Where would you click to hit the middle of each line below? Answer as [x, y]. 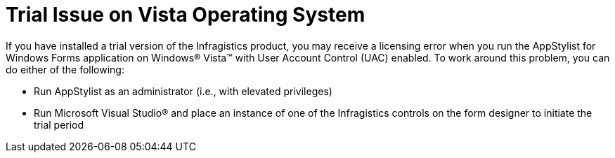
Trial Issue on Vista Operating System [186, 15]
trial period [59, 124]
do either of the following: [65, 69]
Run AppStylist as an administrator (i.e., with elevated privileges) [183, 91]
